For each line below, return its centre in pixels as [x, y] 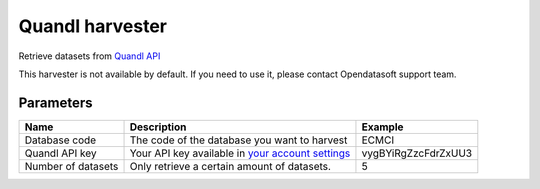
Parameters [55, 102]
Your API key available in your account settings [240, 153]
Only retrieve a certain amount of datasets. [230, 166]
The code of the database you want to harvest [238, 140]
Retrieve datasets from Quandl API [89, 56]
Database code [60, 140]
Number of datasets [71, 166]
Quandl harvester [92, 26]
